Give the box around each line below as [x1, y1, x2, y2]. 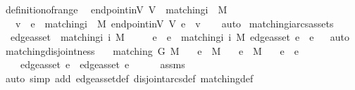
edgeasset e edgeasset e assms [20, 57, 185, 72]
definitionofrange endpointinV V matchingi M [5, 2, 228, 16]
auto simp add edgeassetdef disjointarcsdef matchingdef [5, 70, 254, 85]
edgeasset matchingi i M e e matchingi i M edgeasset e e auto [10, 30, 349, 44]
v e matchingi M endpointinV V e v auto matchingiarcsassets [15, 15, 334, 30]
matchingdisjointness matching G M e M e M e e [5, 43, 299, 58]
